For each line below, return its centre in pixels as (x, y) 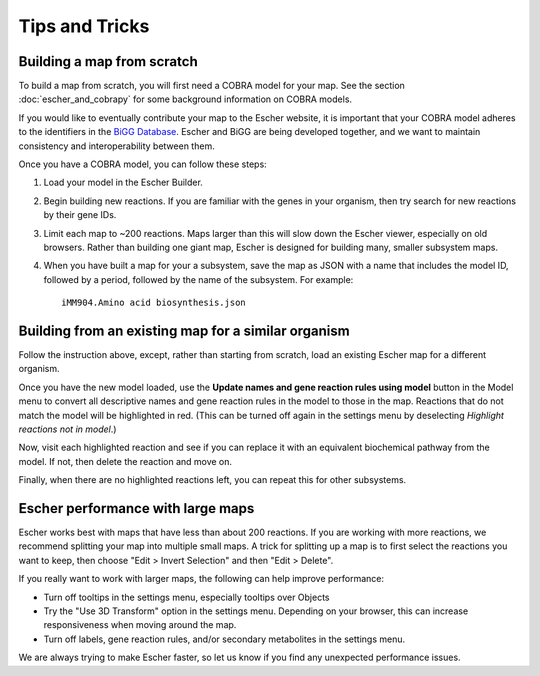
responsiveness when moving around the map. (140, 625)
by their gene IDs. (80, 215)
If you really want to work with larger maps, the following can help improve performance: (201, 579)
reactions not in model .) (67, 429)
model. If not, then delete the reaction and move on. (125, 461)
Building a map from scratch (108, 61)
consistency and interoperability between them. (116, 146)
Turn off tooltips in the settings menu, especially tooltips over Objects (186, 597)
